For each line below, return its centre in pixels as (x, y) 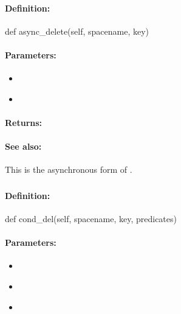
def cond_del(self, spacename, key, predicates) (91, 219)
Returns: (24, 122)
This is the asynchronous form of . (69, 169)
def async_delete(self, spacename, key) (77, 31)
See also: (23, 146)
